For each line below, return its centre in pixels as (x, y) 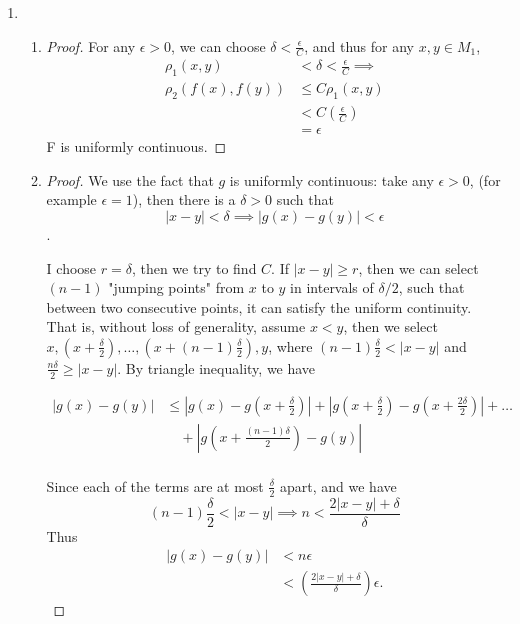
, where (290, 345)
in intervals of (332, 287)
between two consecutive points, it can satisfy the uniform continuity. (259, 306)
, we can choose (218, 45)
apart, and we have (338, 485)
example (71, 199)
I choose (71, 267)
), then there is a (184, 199)
